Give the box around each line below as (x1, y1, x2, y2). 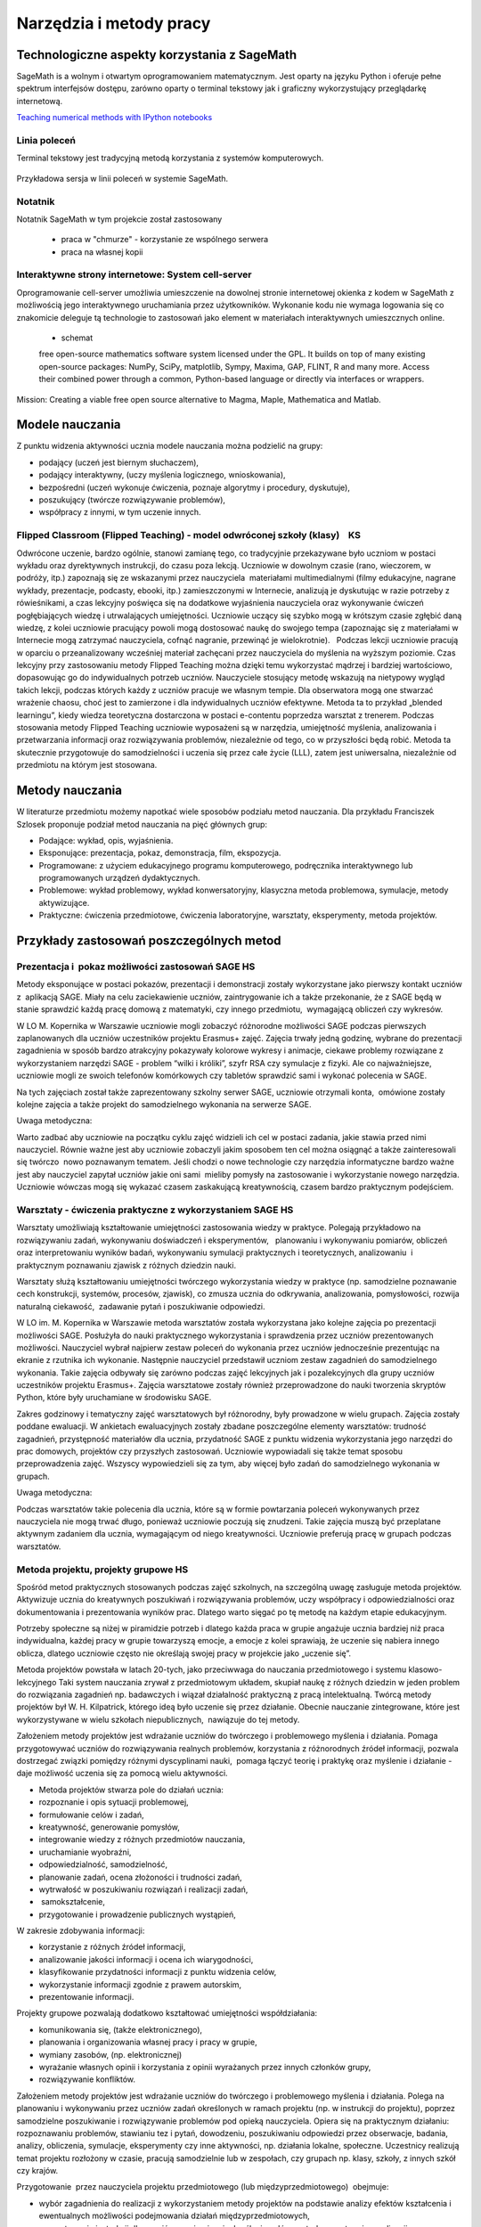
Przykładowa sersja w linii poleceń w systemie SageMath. (16, 173, 229, 184)
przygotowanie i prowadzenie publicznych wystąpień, (38, 1909, 236, 1920)
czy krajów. (16, 2166, 59, 2176)
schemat (61, 332, 94, 343)
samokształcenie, (40, 1897, 106, 1907)
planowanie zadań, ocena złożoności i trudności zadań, (38, 1872, 242, 1882)
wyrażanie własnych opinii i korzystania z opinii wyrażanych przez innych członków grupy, (38, 2061, 371, 2072)
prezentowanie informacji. (38, 1992, 135, 2003)
